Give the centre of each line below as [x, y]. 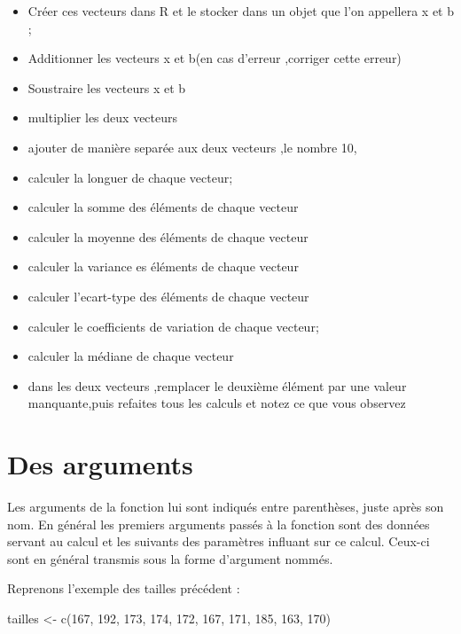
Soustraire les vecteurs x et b [107, 87]
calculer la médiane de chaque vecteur [131, 356]
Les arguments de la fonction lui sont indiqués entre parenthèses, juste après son [226, 507]
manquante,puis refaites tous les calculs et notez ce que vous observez [217, 403]
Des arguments [100, 464]
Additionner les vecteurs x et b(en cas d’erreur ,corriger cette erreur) [215, 58]
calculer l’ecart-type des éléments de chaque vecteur [168, 296]
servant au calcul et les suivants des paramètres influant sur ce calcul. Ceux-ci [219, 541]
